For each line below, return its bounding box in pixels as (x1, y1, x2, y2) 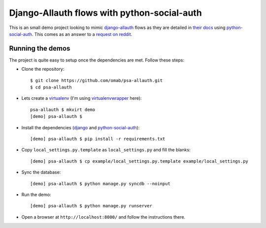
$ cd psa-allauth (30, 85, 72, 90)
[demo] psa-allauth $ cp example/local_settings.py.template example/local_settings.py (30, 158, 249, 164)
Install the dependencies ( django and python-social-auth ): (21, 124, 140, 130)
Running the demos (9, 44, 70, 53)
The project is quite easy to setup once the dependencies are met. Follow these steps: (9, 57, 185, 63)
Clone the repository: (21, 66, 65, 72)
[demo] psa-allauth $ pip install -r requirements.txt (30, 136, 166, 142)
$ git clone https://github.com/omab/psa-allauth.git (30, 78, 163, 83)
